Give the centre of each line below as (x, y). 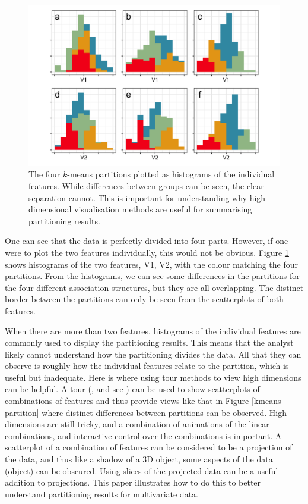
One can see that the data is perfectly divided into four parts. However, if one (147, 241)
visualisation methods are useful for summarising (163, 209)
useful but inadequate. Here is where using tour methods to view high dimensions (153, 377)
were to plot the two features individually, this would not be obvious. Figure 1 (147, 252)
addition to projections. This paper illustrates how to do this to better (133, 482)
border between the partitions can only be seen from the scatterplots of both (144, 299)
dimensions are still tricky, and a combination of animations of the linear (137, 424)
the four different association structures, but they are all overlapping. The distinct (154, 287)
